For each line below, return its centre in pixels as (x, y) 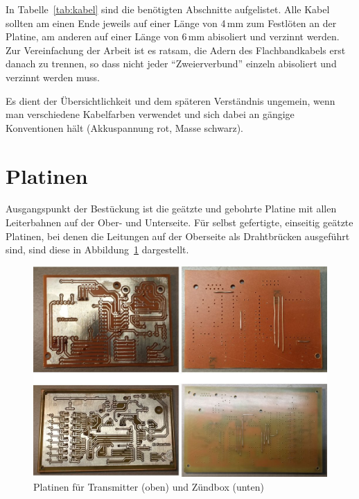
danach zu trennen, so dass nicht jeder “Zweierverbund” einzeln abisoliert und (171, 64)
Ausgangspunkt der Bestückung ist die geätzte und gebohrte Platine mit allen (171, 209)
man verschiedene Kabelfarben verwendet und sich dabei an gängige (150, 114)
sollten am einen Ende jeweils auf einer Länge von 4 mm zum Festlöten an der (171, 23)
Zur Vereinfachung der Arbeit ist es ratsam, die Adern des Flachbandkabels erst (176, 50)
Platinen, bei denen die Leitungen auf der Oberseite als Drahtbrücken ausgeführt (178, 236)
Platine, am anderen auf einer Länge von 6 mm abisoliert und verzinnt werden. (173, 36)
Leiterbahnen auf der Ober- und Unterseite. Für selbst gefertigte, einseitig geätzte (179, 222)
